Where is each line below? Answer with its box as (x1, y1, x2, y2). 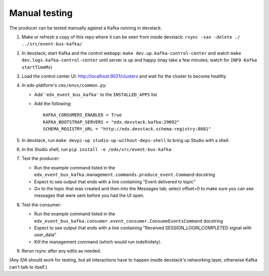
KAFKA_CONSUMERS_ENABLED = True (43, 112, 122, 118)
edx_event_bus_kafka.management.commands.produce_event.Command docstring (34, 172, 215, 178)
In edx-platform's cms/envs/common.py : (21, 82, 107, 88)
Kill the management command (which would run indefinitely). (34, 239, 162, 245)
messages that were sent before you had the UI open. (34, 192, 144, 199)
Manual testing (9, 7, 73, 18)
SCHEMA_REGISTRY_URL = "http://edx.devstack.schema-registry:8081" (43, 126, 211, 132)
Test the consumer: (21, 202, 62, 208)
